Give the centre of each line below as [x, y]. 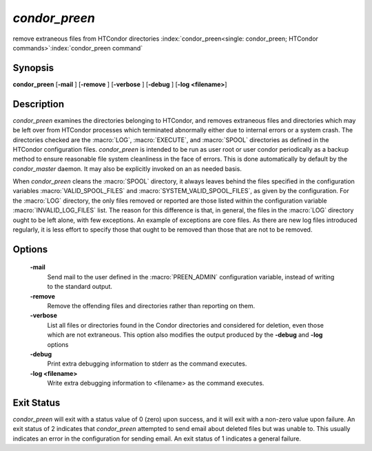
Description [39, 104]
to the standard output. [80, 287]
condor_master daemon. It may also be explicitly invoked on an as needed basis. [127, 168]
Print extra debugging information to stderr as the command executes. [147, 364]
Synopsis [33, 68]
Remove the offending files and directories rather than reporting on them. [151, 306]
